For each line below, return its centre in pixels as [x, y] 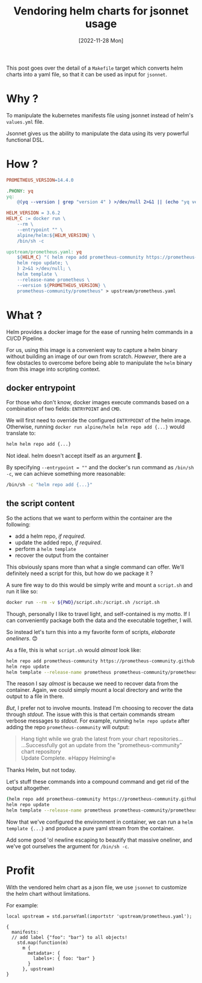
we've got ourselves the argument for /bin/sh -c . [68, 846]
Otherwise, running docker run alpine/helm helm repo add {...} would [96, 427]
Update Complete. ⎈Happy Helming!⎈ [68, 758]
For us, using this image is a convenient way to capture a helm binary [92, 350]
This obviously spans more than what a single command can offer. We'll [95, 567]
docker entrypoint [41, 388]
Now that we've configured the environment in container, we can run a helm [100, 822]
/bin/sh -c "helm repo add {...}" [50, 485]
